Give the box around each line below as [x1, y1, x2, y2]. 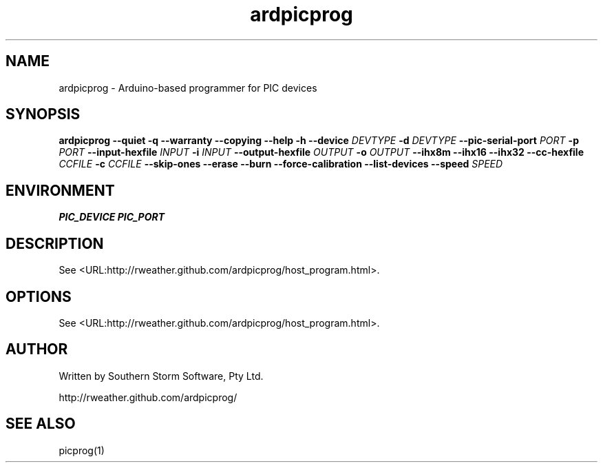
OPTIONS [6, 287, 72, 305]
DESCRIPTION [6, 234, 104, 252]
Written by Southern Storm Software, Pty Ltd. [59, 369, 264, 382]
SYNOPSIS [6, 105, 81, 123]
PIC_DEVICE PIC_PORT [59, 211, 165, 223]
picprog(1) [59, 444, 105, 456]
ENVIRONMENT [6, 181, 115, 199]
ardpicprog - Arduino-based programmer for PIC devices [59, 81, 317, 94]
